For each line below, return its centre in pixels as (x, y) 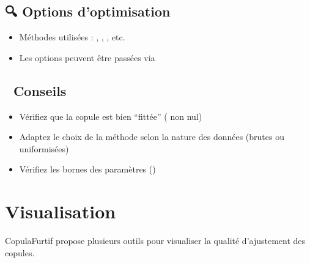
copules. (20, 252)
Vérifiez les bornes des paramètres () (87, 169)
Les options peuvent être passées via (87, 57)
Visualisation (61, 211)
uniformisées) (44, 148)
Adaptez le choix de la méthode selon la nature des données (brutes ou (152, 137)
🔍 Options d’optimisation (88, 11)
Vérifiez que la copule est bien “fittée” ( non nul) (111, 116)
